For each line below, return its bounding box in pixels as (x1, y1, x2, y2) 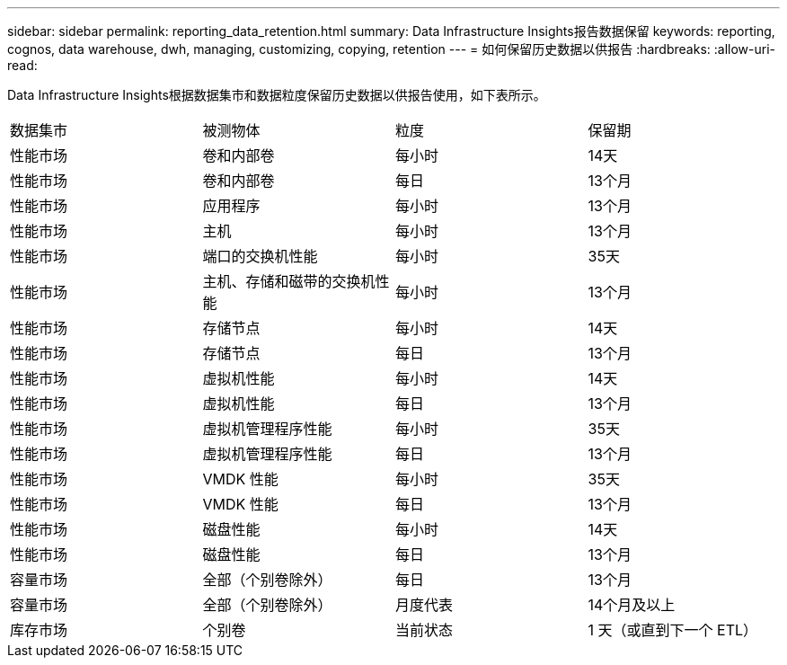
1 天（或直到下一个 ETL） (588, 621, 758, 639)
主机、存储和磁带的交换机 (202, 272, 376, 290)
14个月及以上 (588, 596, 676, 614)
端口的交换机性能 (202, 247, 318, 265)
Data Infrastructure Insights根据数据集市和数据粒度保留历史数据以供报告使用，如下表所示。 (7, 87, 546, 102)
